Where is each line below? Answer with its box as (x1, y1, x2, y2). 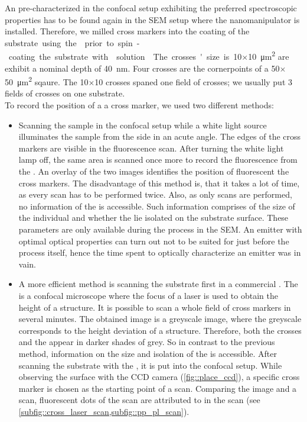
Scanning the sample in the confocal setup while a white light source (18, 118, 267, 131)
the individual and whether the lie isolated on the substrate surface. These (18, 211, 289, 224)
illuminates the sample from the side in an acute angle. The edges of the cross (18, 130, 301, 143)
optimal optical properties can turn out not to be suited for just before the (18, 234, 289, 247)
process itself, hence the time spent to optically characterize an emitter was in (18, 246, 301, 259)
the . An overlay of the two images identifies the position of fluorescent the (18, 165, 289, 178)
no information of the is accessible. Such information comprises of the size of (18, 199, 295, 212)
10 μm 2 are (248, 49, 289, 63)
